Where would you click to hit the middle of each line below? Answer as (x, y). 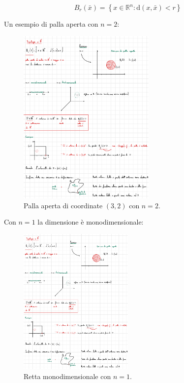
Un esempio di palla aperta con (51, 24)
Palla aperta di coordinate (63, 205)
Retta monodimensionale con (67, 376)
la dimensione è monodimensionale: (91, 222)
